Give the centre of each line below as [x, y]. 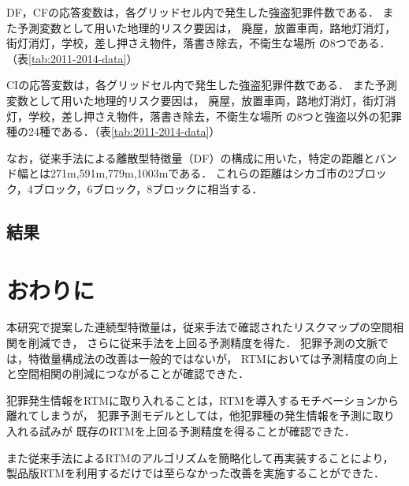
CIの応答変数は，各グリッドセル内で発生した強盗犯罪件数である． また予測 [202, 85]
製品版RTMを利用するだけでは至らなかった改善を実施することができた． [196, 473]
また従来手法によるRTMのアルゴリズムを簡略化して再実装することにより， [200, 457]
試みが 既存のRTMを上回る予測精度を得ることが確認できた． [197, 431]
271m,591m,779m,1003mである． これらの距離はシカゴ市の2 [202, 173]
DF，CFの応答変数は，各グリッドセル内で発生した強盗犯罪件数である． [193, 12]
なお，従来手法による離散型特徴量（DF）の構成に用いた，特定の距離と [191, 157]
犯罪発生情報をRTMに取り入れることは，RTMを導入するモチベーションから [203, 400]
